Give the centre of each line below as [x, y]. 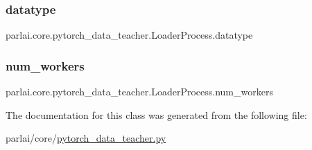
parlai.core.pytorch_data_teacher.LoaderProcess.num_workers [139, 92]
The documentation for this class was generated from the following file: [156, 114]
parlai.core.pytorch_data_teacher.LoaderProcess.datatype [129, 35]
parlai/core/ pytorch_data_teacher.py [86, 138]
